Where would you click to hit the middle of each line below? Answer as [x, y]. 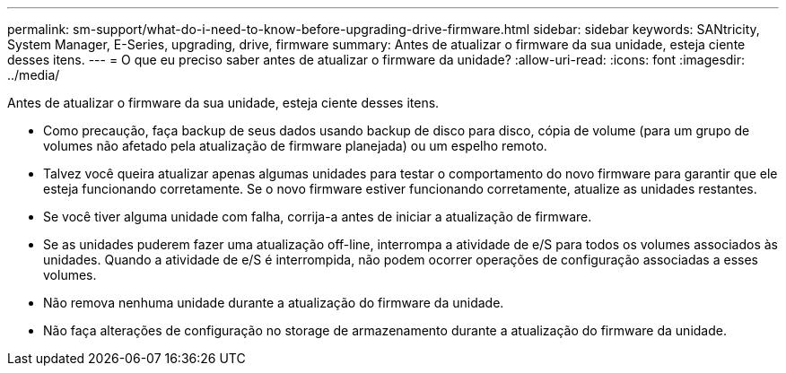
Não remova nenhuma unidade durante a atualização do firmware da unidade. [274, 303]
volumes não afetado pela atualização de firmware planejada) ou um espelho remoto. [295, 146]
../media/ [34, 75]
